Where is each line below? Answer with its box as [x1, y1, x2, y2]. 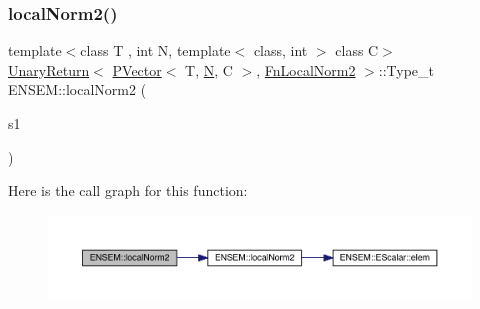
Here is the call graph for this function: [8, 180, 248, 201]
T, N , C [185, 59, 233, 80]
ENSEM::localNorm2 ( [8, 79, 147, 100]
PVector [112, 59, 162, 80]
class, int [253, 40, 308, 61]
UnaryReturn [8, 59, 90, 80]
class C [335, 40, 379, 61]
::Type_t [378, 59, 435, 80]
